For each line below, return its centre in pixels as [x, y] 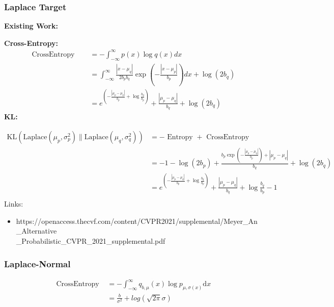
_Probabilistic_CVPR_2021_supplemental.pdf [91, 241]
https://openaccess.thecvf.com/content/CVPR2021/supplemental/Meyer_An [137, 221]
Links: [14, 204]
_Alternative [36, 231]
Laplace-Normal [37, 263]
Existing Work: [31, 26]
